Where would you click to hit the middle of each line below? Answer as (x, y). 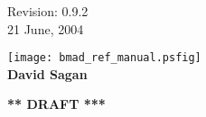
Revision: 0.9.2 (48, 11)
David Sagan (47, 73)
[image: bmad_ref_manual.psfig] (104, 58)
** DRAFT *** (56, 104)
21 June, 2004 (46, 28)
